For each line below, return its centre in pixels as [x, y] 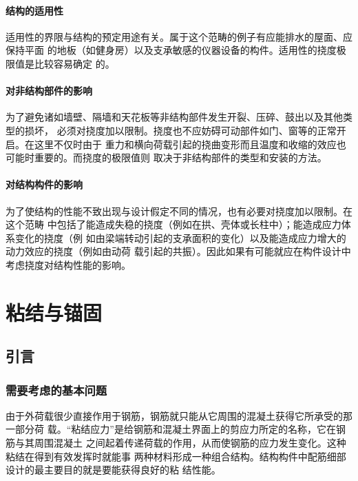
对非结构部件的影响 [49, 91]
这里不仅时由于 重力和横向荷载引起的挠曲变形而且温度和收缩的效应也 [190, 144]
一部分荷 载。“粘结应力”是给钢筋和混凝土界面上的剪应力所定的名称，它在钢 [176, 429]
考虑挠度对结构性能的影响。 [68, 264]
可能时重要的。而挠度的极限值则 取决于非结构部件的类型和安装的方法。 [166, 157]
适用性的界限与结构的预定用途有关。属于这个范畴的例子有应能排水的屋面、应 [179, 36]
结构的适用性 [34, 10]
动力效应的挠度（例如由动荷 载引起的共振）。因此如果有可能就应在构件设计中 [178, 251]
